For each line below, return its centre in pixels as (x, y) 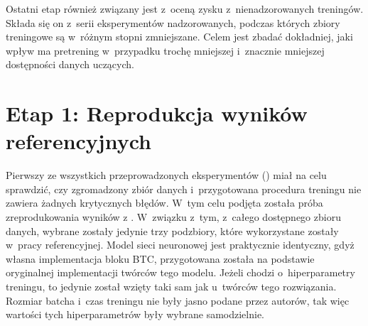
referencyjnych (79, 141)
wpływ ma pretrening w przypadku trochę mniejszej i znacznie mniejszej (165, 50)
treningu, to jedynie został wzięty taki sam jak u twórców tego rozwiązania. (171, 287)
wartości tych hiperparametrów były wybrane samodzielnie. (135, 314)
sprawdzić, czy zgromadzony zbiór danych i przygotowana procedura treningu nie (184, 189)
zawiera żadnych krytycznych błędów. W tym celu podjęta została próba (164, 203)
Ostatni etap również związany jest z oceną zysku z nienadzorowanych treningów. (185, 9)
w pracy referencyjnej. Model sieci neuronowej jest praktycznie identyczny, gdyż (180, 245)
